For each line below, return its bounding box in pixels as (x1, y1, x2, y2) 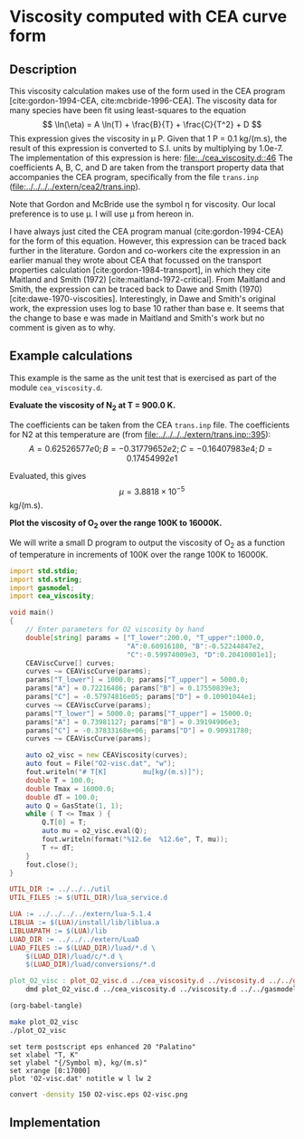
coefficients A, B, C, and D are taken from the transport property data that (9, 162, 285, 173)
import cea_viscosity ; (9, 591, 95, 601)
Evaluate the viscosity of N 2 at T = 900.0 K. (9, 399, 176, 413)
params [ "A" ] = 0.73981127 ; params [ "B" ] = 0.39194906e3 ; (25, 717, 242, 726)
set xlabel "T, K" (9, 1050, 79, 1059)
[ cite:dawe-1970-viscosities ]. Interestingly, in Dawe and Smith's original (9, 293, 276, 304)
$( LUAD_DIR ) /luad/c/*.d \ (25, 952, 124, 961)
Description (9, 62, 77, 77)
